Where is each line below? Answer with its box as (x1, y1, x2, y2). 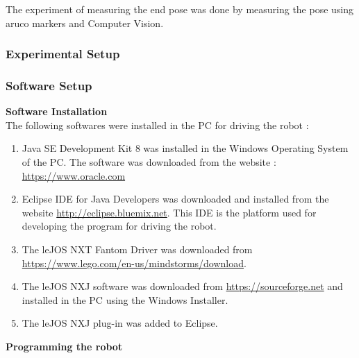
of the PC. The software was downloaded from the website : (22, 155, 276, 169)
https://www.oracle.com (22, 168, 126, 182)
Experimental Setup (6, 45, 120, 62)
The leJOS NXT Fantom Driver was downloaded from (22, 242, 253, 256)
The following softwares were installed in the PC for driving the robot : (6, 117, 309, 132)
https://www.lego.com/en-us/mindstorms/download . (22, 255, 247, 270)
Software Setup (6, 76, 92, 94)
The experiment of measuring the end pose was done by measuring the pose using (6, 2, 354, 16)
